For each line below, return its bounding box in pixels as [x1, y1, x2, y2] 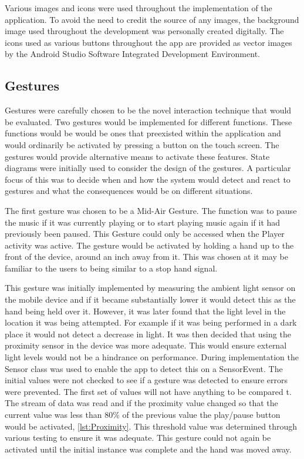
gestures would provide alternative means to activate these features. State [5, 150, 270, 162]
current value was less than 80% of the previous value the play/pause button [5, 408, 281, 421]
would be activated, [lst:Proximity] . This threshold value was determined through [5, 420, 298, 432]
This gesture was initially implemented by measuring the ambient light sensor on [5, 282, 296, 294]
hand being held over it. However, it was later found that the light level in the [5, 304, 286, 317]
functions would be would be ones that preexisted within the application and [5, 127, 281, 139]
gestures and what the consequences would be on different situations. [5, 185, 253, 197]
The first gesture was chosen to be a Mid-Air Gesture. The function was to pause [5, 204, 297, 216]
